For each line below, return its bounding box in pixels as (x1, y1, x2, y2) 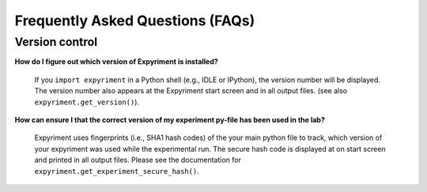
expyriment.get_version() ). (34, 97, 140, 107)
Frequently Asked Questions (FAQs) (14, 12, 255, 29)
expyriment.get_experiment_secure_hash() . (34, 166, 199, 175)
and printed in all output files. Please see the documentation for (34, 155, 241, 165)
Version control (14, 35, 98, 49)
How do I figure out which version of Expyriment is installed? (14, 57, 219, 66)
